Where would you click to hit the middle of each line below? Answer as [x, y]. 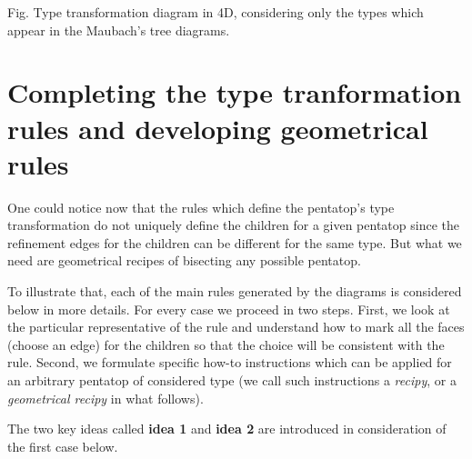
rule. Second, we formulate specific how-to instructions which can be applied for [230, 362]
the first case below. [63, 446]
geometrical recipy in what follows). [105, 398]
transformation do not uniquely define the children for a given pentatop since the [233, 225]
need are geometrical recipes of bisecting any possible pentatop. [184, 260]
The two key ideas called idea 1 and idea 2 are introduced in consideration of [227, 429]
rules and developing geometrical [218, 128]
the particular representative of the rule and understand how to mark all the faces [236, 327]
